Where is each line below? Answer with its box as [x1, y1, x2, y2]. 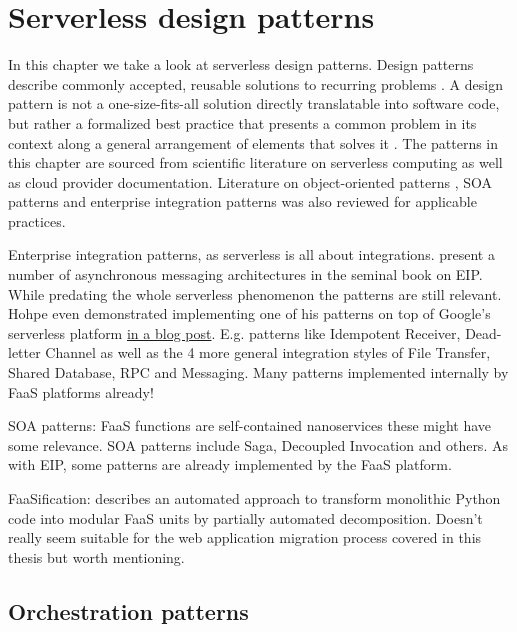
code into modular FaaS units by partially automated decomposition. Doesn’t [8, 507, 483, 528]
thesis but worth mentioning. [8, 546, 185, 567]
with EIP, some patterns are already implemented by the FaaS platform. [8, 454, 452, 475]
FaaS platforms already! [8, 381, 154, 402]
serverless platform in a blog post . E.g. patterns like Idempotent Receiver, [8, 322, 461, 343]
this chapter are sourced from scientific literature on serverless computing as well [8, 152, 503, 173]
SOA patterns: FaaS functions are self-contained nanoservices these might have [8, 415, 491, 436]
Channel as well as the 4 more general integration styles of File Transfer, [45, 342, 491, 363]
